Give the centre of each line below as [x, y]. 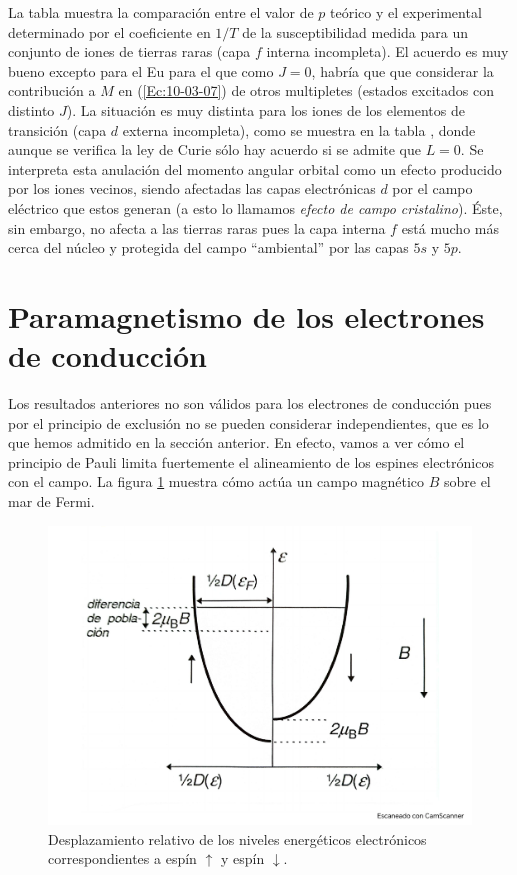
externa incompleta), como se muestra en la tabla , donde [299, 129]
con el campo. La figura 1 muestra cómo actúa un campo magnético [216, 481]
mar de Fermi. [51, 501]
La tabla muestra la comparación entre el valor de [161, 12]
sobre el [467, 481]
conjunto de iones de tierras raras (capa [129, 51]
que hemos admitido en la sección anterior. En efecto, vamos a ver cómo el [236, 442]
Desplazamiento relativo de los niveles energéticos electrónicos [237, 838]
